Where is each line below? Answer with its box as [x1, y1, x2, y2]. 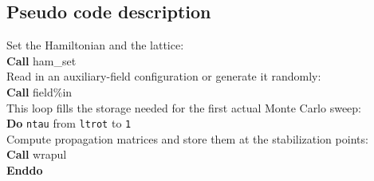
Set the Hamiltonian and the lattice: [6, 37, 184, 53]
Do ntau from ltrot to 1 [6, 115, 132, 132]
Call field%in [6, 83, 73, 100]
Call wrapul [6, 146, 67, 163]
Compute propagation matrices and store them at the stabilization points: [6, 130, 368, 147]
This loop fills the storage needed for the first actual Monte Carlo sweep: [6, 99, 362, 116]
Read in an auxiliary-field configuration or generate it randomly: [6, 68, 321, 85]
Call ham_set [6, 52, 77, 69]
